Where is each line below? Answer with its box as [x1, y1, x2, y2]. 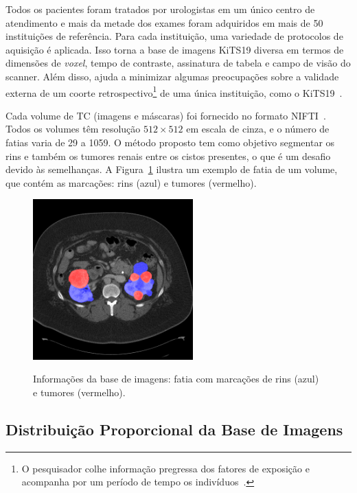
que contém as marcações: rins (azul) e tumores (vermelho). [5, 175, 257, 190]
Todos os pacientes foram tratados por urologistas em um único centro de [5, 2, 315, 16]
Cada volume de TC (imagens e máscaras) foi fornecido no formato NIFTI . [5, 108, 326, 122]
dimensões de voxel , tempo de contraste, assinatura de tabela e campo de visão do [5, 56, 351, 70]
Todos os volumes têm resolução [5, 122, 141, 136]
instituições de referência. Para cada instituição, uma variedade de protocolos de [5, 29, 343, 43]
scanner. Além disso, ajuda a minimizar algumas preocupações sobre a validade [5, 69, 339, 83]
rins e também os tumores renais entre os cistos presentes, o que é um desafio [5, 148, 331, 163]
